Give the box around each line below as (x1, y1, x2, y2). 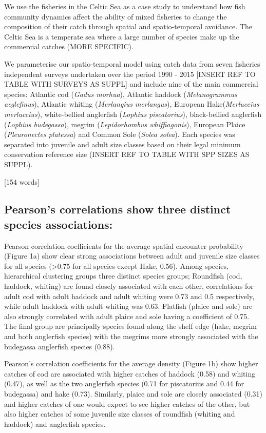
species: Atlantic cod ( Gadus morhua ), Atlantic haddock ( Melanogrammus (4, 88, 237, 99)
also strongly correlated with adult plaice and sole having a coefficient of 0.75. (4, 310, 250, 321)
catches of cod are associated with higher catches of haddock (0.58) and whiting (4, 368, 256, 379)
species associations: (4, 216, 113, 232)
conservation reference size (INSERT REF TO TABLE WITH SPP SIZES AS (4, 149, 250, 160)
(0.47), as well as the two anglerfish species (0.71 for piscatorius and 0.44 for (4, 378, 244, 389)
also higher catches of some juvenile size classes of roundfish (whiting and (4, 408, 235, 419)
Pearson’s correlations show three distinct (4, 201, 231, 217)
